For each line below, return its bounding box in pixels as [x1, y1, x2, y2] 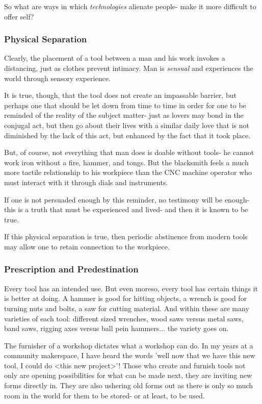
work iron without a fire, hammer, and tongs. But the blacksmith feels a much [4, 157, 249, 167]
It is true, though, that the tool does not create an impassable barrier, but [4, 90, 237, 100]
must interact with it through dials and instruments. [4, 176, 168, 187]
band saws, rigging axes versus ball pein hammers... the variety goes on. [4, 323, 229, 334]
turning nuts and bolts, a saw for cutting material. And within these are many [4, 302, 249, 313]
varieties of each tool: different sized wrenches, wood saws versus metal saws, [4, 313, 244, 323]
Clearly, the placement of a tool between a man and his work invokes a [4, 53, 225, 63]
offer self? [4, 11, 34, 21]
